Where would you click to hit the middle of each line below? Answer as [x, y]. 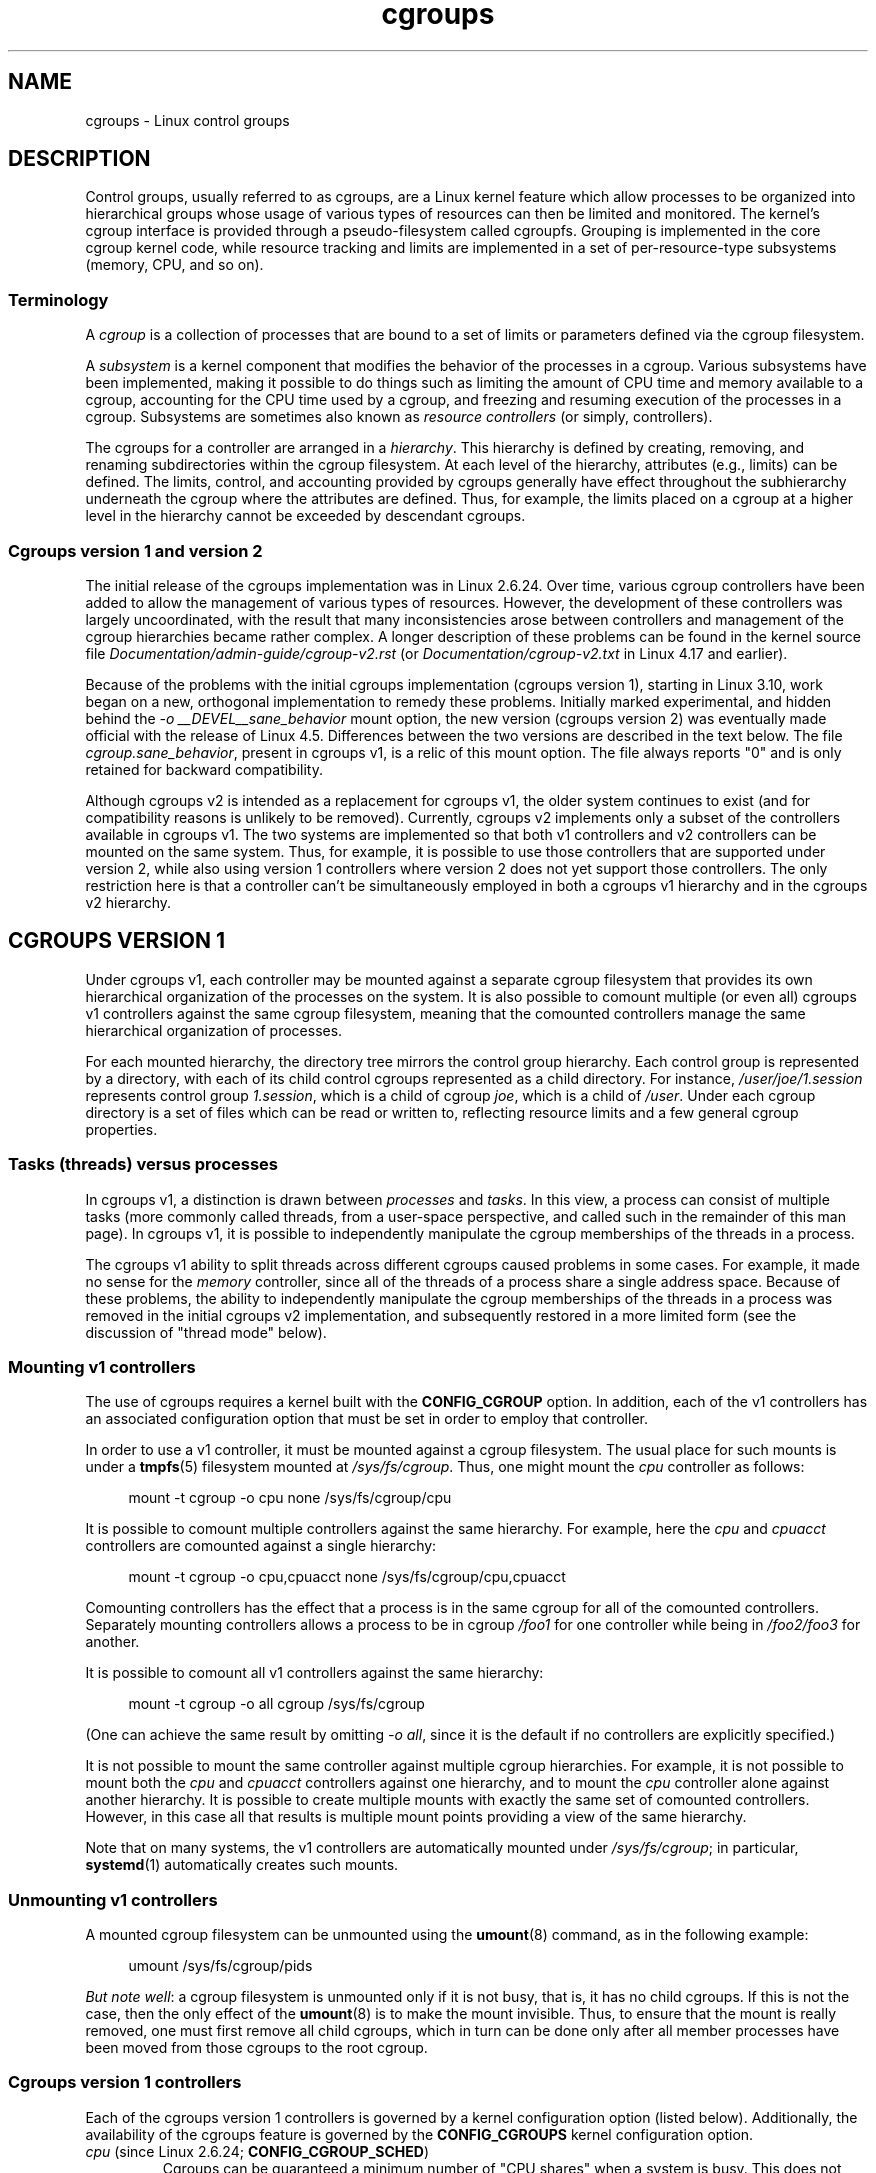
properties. [121, 1129]
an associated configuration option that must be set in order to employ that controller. [366, 1419]
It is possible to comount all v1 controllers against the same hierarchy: [314, 1673]
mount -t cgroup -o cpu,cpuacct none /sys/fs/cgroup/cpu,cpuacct [347, 1577]
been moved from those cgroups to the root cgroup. [256, 2048]
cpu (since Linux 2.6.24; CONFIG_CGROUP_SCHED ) [257, 2151]
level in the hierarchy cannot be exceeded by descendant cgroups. [305, 516]
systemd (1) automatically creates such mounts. [242, 1865]
